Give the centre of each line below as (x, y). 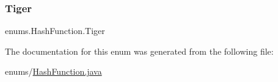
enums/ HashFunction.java (53, 71)
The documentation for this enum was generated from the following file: (139, 51)
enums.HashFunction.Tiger (55, 31)
